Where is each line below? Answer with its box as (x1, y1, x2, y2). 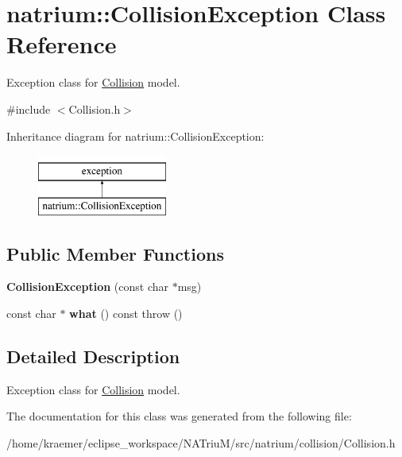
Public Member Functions (6, 241, 224, 265)
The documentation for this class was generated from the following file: (6, 408, 352, 424)
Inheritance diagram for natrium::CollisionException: (6, 127, 265, 144)
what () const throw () (69, 305, 183, 322)
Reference (6, 28, 117, 60)
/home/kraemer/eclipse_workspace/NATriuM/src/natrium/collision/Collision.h (6, 435, 396, 451)
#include (6, 100, 51, 117)
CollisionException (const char (6, 278, 169, 295)
